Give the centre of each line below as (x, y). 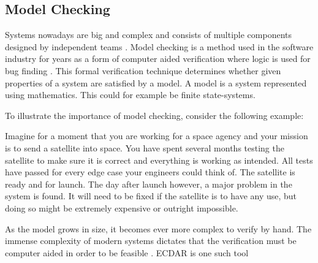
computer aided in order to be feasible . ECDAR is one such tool (127, 252)
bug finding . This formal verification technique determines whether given (143, 70)
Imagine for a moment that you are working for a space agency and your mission (157, 136)
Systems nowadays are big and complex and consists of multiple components (148, 35)
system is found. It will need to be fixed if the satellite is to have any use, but (151, 196)
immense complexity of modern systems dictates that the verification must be (151, 241)
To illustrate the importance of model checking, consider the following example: (154, 115)
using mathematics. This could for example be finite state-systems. (130, 95)
